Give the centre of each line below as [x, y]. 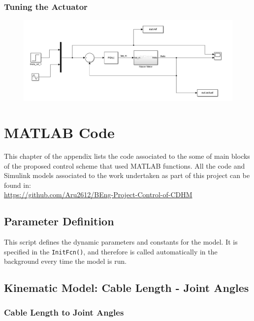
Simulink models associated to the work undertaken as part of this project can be [127, 175]
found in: [17, 185]
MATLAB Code [59, 132]
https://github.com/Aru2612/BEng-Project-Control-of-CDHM [98, 195]
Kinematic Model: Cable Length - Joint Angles [127, 288]
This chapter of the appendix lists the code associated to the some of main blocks [127, 156]
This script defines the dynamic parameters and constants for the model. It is [121, 242]
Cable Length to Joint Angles [64, 312]
